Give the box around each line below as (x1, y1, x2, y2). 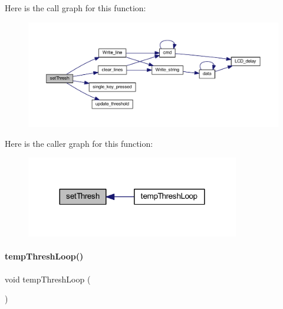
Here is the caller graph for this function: (5, 137, 153, 149)
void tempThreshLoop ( (5, 272, 91, 285)
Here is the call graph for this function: (5, 2, 146, 14)
